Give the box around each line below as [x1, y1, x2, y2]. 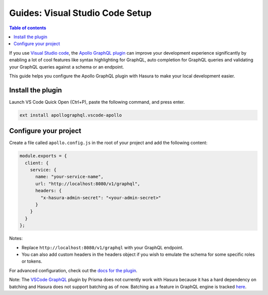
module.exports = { [19, 153, 67, 159]
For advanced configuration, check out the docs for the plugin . [9, 267, 137, 273]
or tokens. [21, 258, 42, 264]
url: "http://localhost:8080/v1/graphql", [35, 181, 140, 186]
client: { [25, 160, 49, 166]
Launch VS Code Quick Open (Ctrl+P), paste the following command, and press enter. [9, 99, 185, 105]
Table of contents [9, 25, 47, 31]
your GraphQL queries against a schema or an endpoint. [9, 64, 124, 70]
